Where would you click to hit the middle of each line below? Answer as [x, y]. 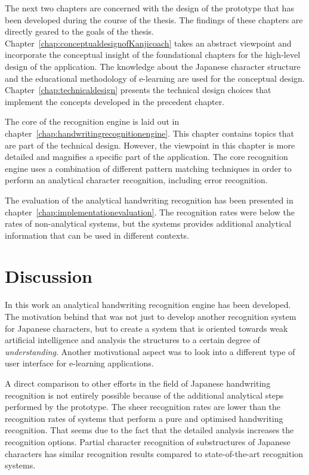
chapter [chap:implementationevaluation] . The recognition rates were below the [150, 212]
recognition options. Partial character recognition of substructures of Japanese [148, 441]
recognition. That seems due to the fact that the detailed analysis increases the [149, 430]
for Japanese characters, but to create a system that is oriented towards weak [146, 328]
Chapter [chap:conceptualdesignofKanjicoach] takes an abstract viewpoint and [148, 43]
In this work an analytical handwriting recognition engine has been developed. [148, 305]
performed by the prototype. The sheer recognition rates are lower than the [143, 407]
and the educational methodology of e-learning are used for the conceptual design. [155, 78]
